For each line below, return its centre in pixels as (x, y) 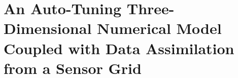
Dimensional (48, 28)
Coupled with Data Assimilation (119, 48)
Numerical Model (159, 28)
